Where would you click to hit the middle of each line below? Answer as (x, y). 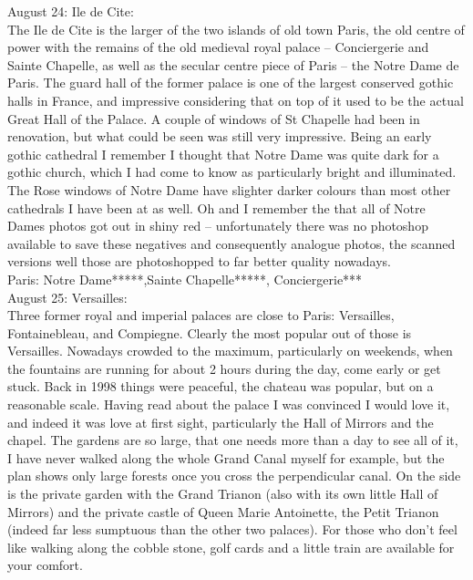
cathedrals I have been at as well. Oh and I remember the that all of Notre (216, 207)
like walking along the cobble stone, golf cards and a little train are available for (231, 547)
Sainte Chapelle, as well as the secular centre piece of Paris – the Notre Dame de (233, 64)
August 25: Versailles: (67, 297)
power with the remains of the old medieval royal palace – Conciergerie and (218, 47)
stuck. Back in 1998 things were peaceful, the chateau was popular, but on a (221, 386)
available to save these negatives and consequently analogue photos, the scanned (231, 243)
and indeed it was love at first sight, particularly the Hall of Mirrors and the (221, 422)
